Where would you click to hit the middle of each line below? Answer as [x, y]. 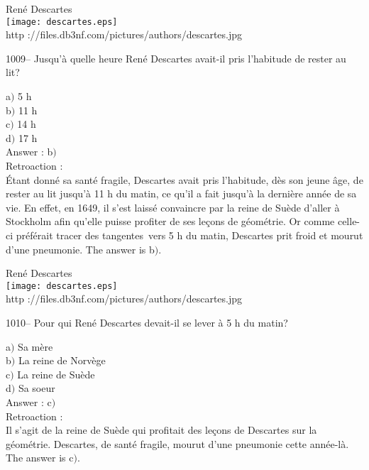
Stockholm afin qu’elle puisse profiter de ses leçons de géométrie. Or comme [170, 221]
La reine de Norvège [62, 360]
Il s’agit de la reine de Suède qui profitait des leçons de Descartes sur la [161, 430]
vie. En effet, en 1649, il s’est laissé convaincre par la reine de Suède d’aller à [173, 207]
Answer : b [29, 152]
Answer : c [29, 401]
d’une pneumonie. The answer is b [80, 249]
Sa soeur [37, 388]
